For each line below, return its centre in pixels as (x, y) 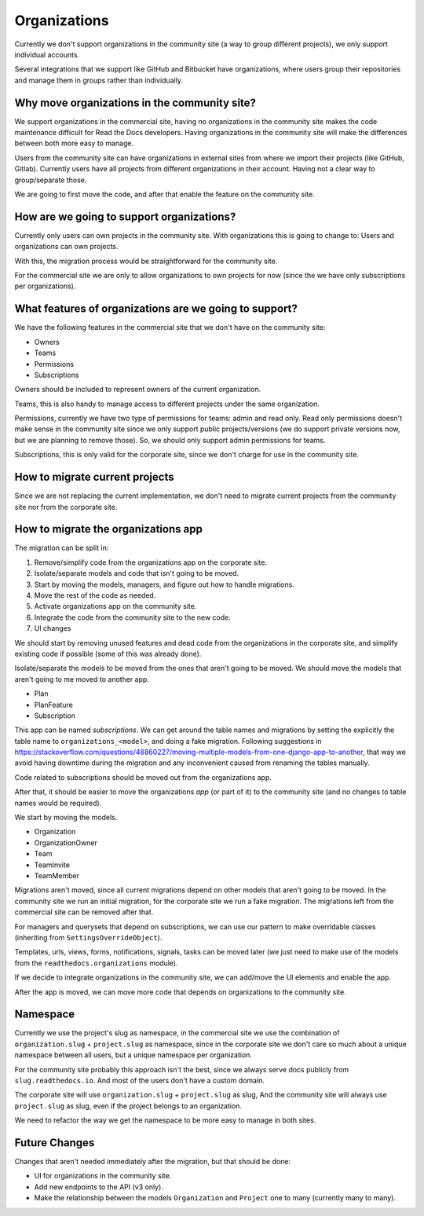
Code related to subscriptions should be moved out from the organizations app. (143, 777)
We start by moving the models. (66, 818)
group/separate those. (51, 180)
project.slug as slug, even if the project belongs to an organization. (128, 1106)
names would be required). (58, 803)
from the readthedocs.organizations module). (96, 963)
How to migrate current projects (94, 477)
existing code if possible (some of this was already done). (108, 654)
